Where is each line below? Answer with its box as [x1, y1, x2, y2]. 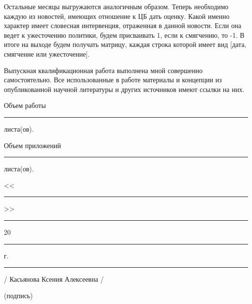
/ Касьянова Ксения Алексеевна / [4, 274, 104, 284]
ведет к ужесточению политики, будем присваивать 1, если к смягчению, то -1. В [4, 30, 245, 40]
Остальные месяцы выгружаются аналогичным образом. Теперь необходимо [4, 1, 229, 11]
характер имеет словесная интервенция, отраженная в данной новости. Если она [4, 20, 241, 30]
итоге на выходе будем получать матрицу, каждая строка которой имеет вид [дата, [4, 39, 247, 49]
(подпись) [4, 290, 33, 300]
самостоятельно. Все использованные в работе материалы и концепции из [4, 75, 222, 85]
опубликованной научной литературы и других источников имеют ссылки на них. [4, 84, 245, 94]
